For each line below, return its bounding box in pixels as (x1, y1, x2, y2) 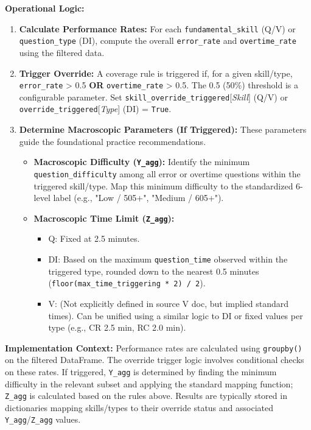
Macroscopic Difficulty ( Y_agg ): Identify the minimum (33, 155, 250, 168)
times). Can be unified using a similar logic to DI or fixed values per (48, 309, 303, 322)
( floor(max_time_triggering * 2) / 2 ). (48, 277, 206, 289)
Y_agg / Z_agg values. (5, 413, 81, 426)
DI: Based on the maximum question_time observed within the (48, 253, 288, 265)
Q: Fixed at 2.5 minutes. (48, 232, 140, 245)
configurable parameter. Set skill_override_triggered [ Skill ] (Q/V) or (19, 90, 288, 103)
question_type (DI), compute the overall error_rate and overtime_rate (19, 34, 296, 47)
